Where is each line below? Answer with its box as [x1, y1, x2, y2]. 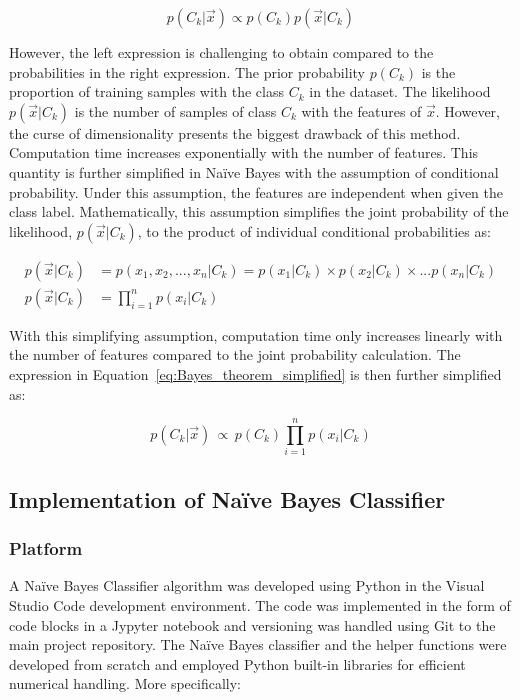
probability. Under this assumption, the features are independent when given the [9, 181, 504, 202]
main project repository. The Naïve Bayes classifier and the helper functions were [9, 634, 507, 655]
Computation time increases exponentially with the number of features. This [9, 142, 479, 163]
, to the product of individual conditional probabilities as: [137, 220, 491, 241]
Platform [9, 536, 83, 561]
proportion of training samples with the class [9, 81, 285, 102]
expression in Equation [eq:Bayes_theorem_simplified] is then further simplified [9, 364, 502, 384]
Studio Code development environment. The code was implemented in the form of [9, 594, 511, 615]
